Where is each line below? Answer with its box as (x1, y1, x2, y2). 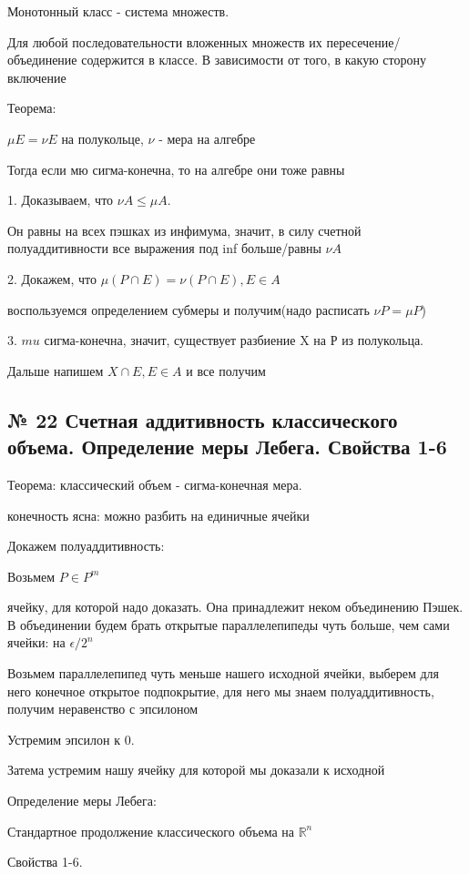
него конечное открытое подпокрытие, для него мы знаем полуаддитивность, (7, 681, 434, 700)
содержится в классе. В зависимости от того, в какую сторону (81, 50, 426, 69)
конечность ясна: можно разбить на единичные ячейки (7, 505, 310, 524)
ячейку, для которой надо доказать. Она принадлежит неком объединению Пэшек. (7, 597, 464, 616)
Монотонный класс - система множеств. (7, 2, 229, 20)
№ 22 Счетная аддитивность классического (7, 405, 398, 433)
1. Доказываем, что (7, 190, 114, 209)
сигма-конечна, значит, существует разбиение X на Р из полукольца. (44, 330, 423, 350)
